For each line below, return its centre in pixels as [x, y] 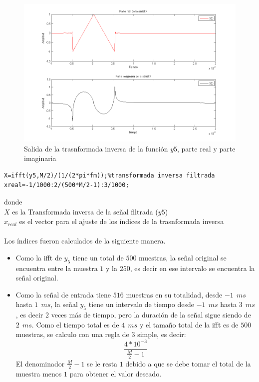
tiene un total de [98, 257]
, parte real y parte [206, 148]
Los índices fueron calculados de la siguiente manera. [85, 241]
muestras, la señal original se [183, 257]
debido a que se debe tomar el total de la [188, 363]
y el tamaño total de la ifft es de [189, 324]
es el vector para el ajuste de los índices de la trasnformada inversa [122, 221]
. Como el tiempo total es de [75, 324]
